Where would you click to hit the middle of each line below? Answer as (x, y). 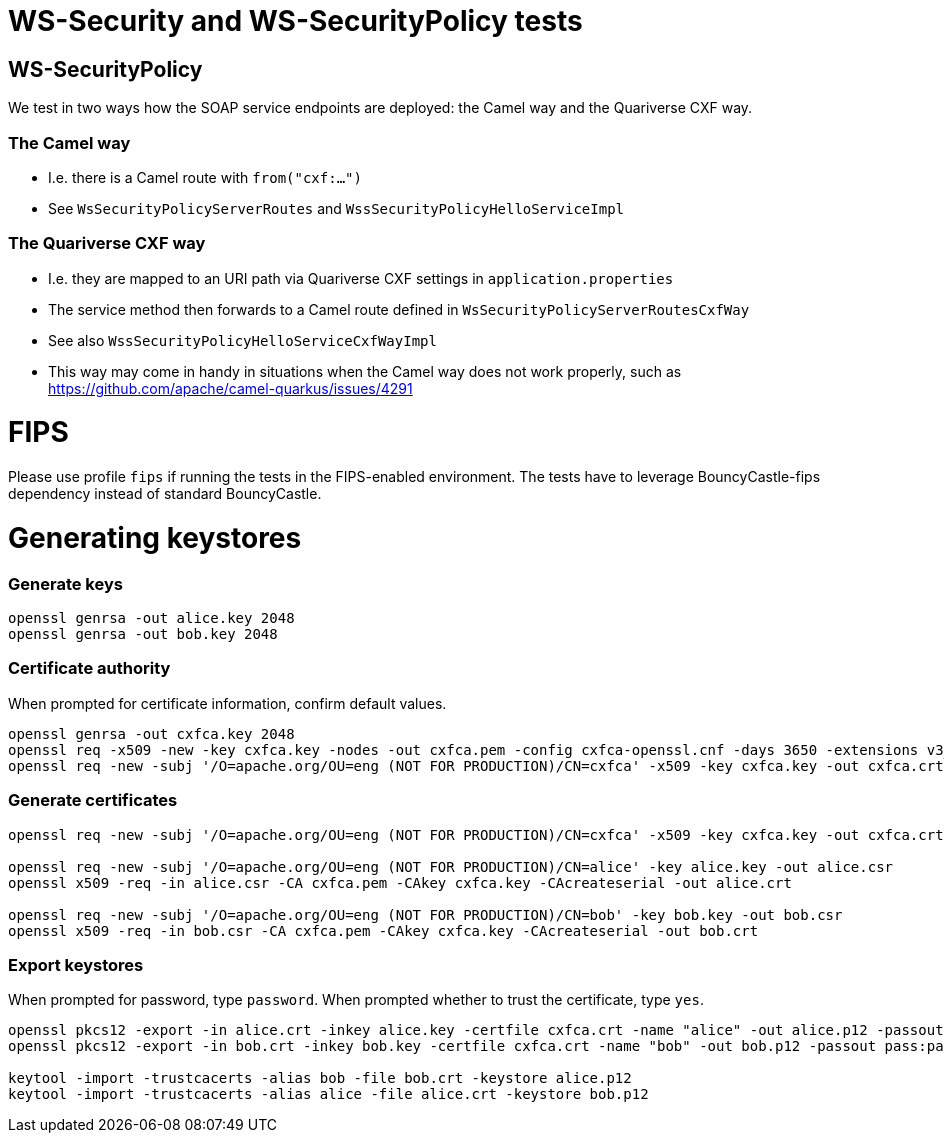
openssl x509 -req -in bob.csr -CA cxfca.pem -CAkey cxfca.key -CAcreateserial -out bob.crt (383, 930)
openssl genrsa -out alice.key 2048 (151, 618)
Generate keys (65, 583)
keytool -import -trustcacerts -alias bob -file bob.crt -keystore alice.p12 (320, 1078)
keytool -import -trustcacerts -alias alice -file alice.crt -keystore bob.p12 (328, 1094)
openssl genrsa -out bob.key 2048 (143, 634)
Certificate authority (89, 668)
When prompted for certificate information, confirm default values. (227, 703)
